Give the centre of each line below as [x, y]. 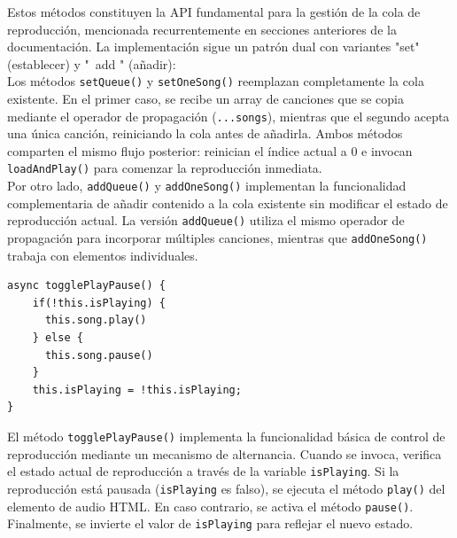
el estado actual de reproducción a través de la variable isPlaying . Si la [203, 471]
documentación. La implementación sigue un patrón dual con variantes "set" [213, 47]
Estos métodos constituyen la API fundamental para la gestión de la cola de [214, 12]
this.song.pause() [99, 355]
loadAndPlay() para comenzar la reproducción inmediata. [165, 168]
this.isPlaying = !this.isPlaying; [137, 390]
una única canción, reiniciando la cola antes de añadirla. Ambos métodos [205, 133]
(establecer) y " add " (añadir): [92, 63]
